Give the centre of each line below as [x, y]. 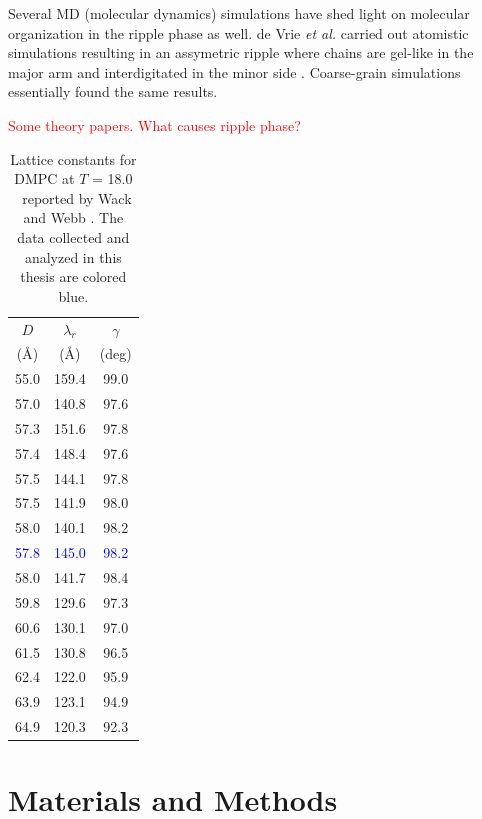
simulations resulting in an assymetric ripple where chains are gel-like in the [241, 52]
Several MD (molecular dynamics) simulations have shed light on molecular [239, 13]
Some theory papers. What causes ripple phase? [154, 124]
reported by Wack [77, 197]
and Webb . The [73, 217]
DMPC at [44, 178]
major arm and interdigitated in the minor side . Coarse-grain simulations [234, 71]
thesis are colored [73, 276]
